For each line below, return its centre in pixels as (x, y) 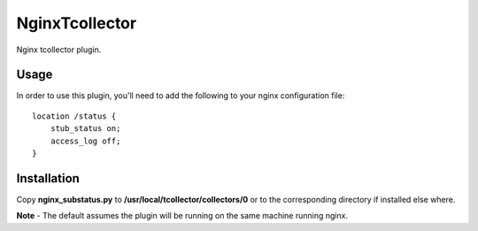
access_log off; (85, 141)
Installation (48, 178)
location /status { (74, 116)
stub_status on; (85, 129)
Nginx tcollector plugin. (59, 50)
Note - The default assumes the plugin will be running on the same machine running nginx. (182, 216)
